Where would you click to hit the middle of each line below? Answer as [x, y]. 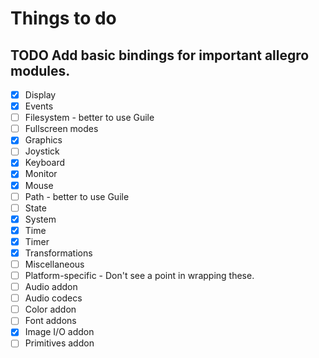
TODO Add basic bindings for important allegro [160, 55]
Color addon [50, 309]
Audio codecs [53, 298]
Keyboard [45, 163]
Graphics [43, 140]
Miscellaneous [54, 264]
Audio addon [51, 287]
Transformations [58, 253]
